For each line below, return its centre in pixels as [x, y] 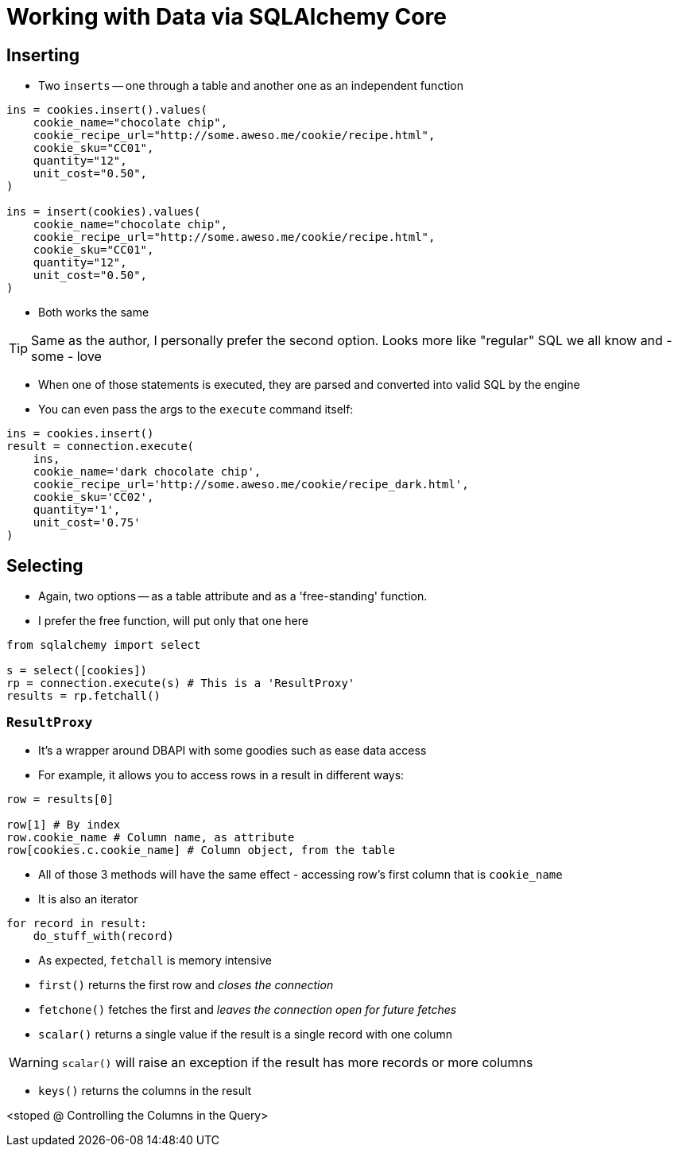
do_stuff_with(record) [103, 936]
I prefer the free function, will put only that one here [173, 621]
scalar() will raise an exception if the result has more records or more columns [297, 1062]
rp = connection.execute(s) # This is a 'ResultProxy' [181, 683]
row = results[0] [60, 799]
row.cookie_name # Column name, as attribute [151, 837]
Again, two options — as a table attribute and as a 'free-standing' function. [233, 596]
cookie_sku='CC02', [93, 497]
